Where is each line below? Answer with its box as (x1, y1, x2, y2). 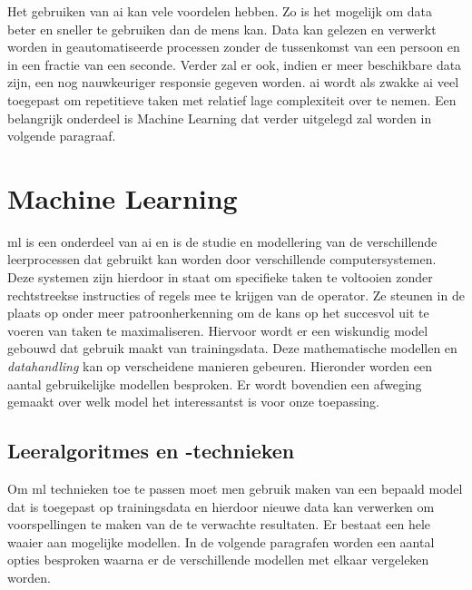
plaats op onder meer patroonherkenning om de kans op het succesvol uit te (7, 303, 429, 322)
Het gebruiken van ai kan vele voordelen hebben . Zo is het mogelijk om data (7, 2, 433, 20)
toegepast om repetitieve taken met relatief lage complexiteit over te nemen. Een (7, 90, 457, 109)
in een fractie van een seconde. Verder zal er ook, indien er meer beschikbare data (7, 54, 462, 74)
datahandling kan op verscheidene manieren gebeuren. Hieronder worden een (7, 357, 432, 376)
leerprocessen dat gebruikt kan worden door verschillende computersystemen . (7, 250, 437, 269)
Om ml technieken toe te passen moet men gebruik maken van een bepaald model (7, 479, 463, 498)
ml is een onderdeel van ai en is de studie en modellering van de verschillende (7, 231, 438, 251)
